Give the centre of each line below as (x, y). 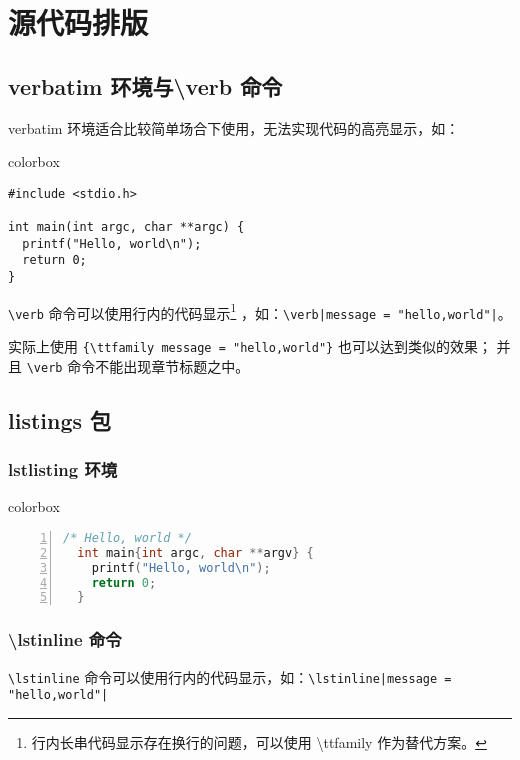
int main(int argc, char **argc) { (126, 227)
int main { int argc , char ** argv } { (195, 552)
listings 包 (60, 419)
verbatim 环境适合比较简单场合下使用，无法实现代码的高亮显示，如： (234, 127)
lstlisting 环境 (63, 469)
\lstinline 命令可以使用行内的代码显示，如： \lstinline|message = (230, 676)
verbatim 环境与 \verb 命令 (145, 85)
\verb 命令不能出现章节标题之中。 (138, 365)
